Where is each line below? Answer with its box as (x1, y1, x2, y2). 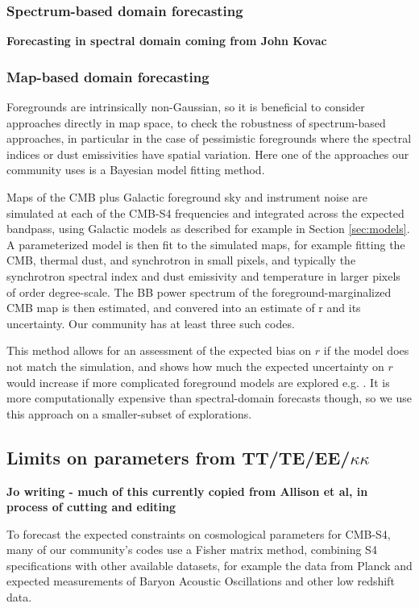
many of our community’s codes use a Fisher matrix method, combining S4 (6, 541, 377, 558)
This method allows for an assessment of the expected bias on (6, 342, 312, 359)
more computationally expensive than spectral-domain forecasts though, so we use (6, 389, 413, 406)
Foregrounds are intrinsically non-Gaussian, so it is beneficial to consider (6, 98, 365, 115)
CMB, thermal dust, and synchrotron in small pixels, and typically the (6, 252, 356, 269)
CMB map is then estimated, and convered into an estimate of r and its (6, 299, 361, 316)
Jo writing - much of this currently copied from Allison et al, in (6, 482, 368, 499)
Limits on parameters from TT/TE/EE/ (6, 444, 351, 469)
